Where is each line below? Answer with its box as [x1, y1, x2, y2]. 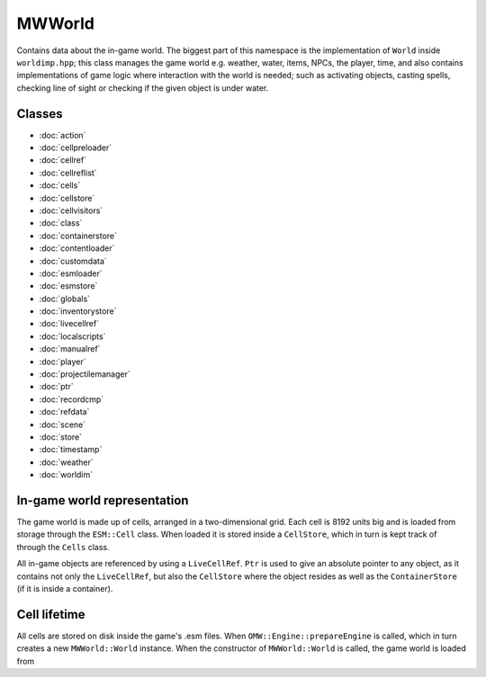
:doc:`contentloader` [39, 243, 115, 254]
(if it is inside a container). [16, 583, 113, 594]
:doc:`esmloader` [39, 268, 103, 279]
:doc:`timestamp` [39, 444, 103, 455]
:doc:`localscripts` [39, 331, 106, 342]
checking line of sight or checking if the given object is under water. [16, 82, 269, 94]
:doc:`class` [39, 218, 83, 228]
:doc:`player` [39, 356, 86, 367]
